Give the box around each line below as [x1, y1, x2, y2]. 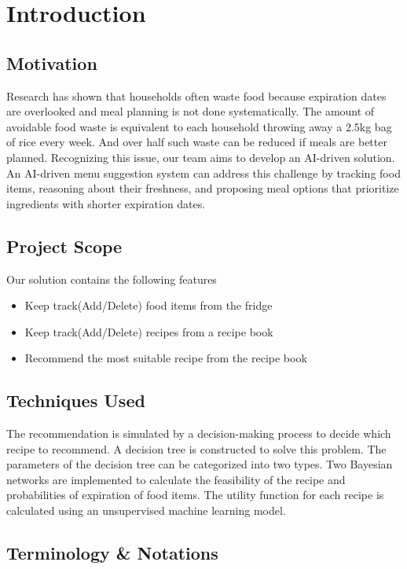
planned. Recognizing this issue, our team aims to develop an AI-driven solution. [6, 149, 395, 165]
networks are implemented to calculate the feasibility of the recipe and [6, 471, 346, 487]
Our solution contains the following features [6, 270, 217, 287]
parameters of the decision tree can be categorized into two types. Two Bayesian [6, 456, 393, 472]
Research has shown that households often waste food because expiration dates [6, 87, 387, 104]
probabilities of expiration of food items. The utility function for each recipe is [6, 486, 384, 503]
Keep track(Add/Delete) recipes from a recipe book [24, 323, 273, 340]
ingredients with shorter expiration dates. [6, 195, 206, 211]
